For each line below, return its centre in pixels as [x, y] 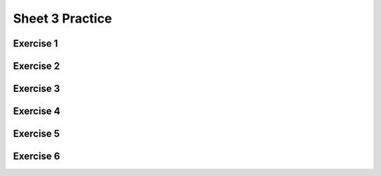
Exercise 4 [37, 111]
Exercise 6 [36, 157]
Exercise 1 [36, 43]
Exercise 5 [36, 134]
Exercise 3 [36, 89]
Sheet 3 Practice [62, 18]
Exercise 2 [36, 66]
